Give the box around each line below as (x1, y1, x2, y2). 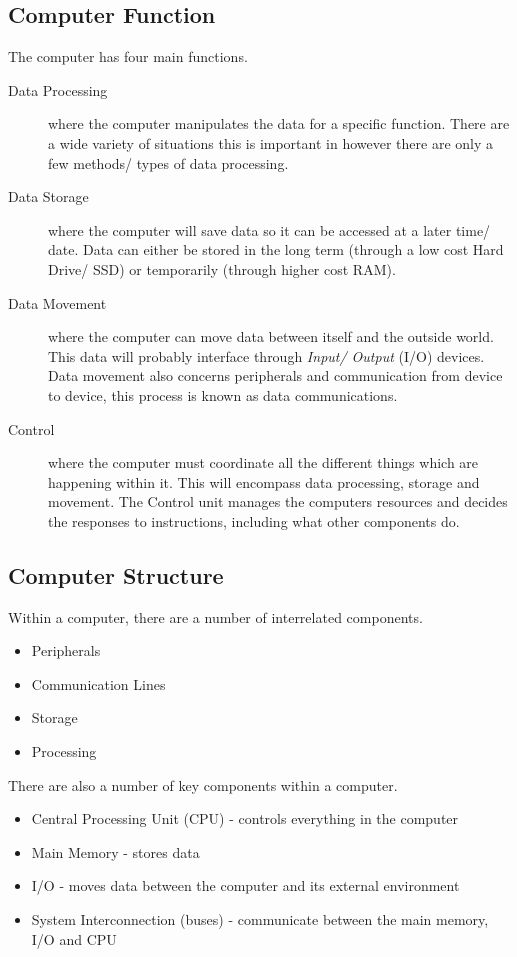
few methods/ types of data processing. (48, 152, 289, 173)
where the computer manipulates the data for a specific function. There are (48, 113, 510, 134)
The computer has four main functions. (8, 46, 248, 67)
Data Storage (8, 186, 89, 207)
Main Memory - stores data (31, 841, 200, 862)
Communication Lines (31, 673, 166, 694)
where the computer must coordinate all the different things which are (48, 452, 479, 473)
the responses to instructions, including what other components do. (48, 510, 460, 531)
